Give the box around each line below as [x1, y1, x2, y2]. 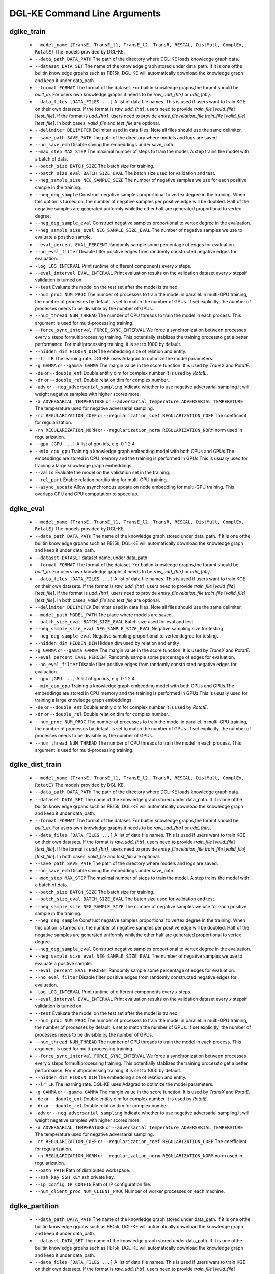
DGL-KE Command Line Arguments [9, 8, 161, 19]
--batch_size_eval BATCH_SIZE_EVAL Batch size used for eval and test [35, 619, 194, 625]
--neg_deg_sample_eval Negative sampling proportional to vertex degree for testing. [35, 632, 218, 639]
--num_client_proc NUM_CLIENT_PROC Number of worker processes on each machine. [35, 1188, 225, 1195]
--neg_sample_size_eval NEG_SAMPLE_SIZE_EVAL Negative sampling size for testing [35, 626, 224, 632]
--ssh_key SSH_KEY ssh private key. [35, 1174, 115, 1180]
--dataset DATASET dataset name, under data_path [35, 554, 148, 561]
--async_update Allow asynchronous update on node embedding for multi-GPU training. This [35, 484, 234, 490]
